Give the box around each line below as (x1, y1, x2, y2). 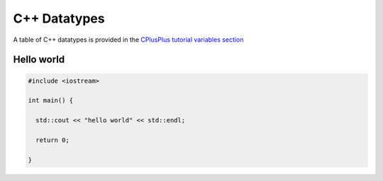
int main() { (28, 96, 74, 105)
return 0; (35, 136, 70, 144)
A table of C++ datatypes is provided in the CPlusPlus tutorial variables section (13, 35, 244, 44)
